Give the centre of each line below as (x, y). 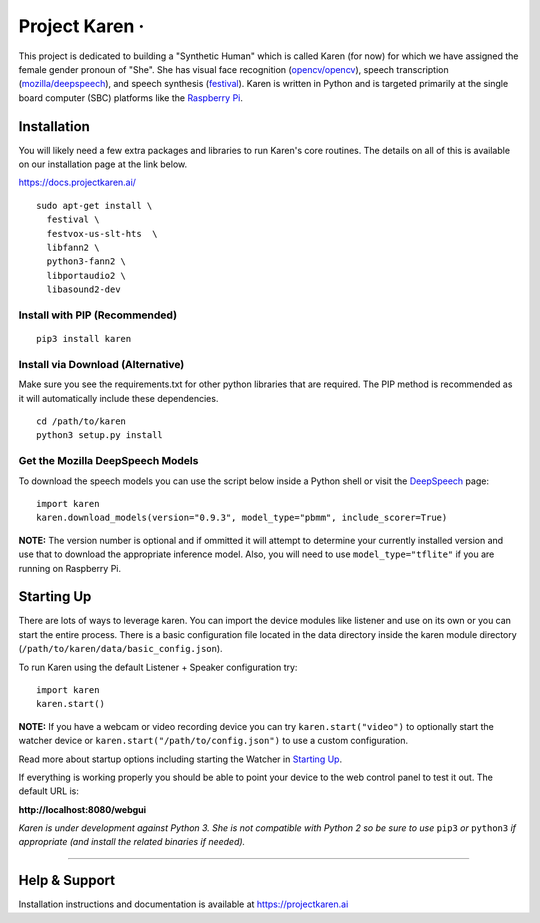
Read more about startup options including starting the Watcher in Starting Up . (180, 759)
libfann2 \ (73, 247)
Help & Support (67, 880)
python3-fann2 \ (86, 261)
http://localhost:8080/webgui (82, 809)
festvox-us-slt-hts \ (102, 233)
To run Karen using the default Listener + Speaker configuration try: (158, 667)
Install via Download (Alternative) (101, 364)
